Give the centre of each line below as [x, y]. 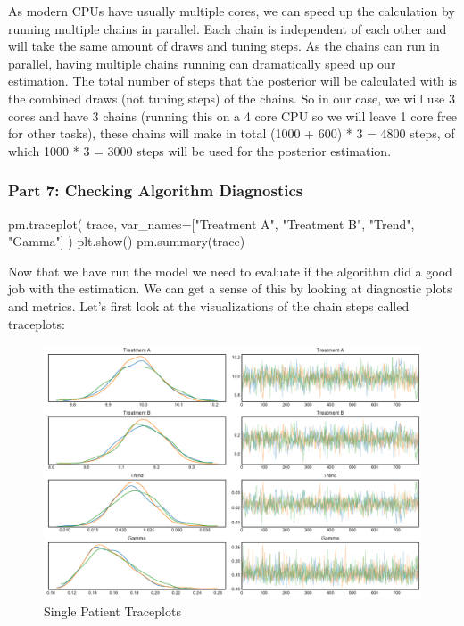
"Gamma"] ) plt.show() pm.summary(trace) [127, 241]
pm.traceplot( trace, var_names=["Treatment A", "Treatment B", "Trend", [211, 223]
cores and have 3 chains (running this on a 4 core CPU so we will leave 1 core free [233, 115]
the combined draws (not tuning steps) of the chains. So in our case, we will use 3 [232, 98]
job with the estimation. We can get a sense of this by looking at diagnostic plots [230, 288]
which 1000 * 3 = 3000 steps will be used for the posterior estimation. [200, 150]
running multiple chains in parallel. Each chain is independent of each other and [228, 28]
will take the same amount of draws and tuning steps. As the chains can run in [224, 46]
